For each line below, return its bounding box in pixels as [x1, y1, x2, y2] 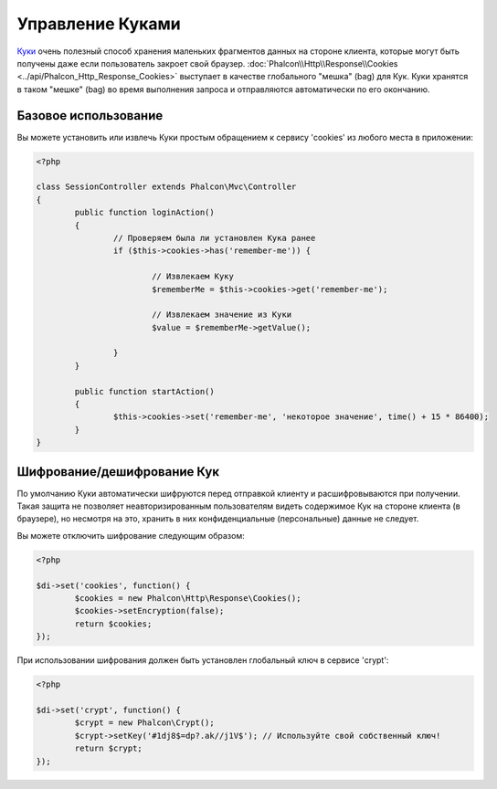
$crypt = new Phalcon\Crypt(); [74, 718, 215, 728]
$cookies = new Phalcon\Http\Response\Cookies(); [74, 594, 301, 604]
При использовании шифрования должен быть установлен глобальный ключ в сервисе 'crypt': [16, 655, 389, 666]
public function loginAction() [74, 207, 215, 218]
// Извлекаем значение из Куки [151, 310, 292, 320]
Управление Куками [16, 14, 182, 34]
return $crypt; [74, 743, 143, 753]
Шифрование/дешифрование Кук [16, 464, 219, 479]
